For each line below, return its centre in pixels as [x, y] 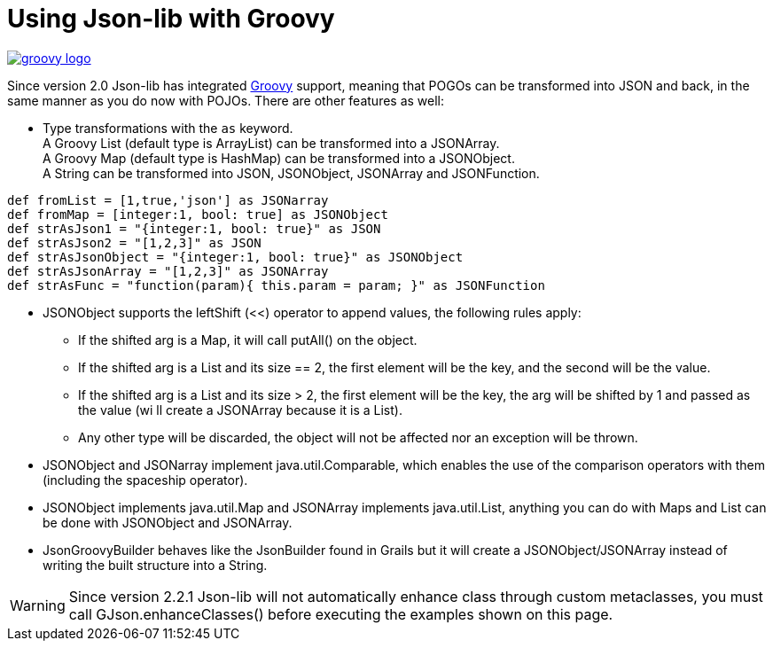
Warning [38, 605]
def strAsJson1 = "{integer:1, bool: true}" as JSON [194, 228]
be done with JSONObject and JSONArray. [168, 522]
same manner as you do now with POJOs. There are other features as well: [226, 100]
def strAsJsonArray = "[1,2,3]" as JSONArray [168, 271]
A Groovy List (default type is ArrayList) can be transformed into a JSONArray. [271, 143]
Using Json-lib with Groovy [171, 19]
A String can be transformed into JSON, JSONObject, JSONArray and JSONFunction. [291, 173]
